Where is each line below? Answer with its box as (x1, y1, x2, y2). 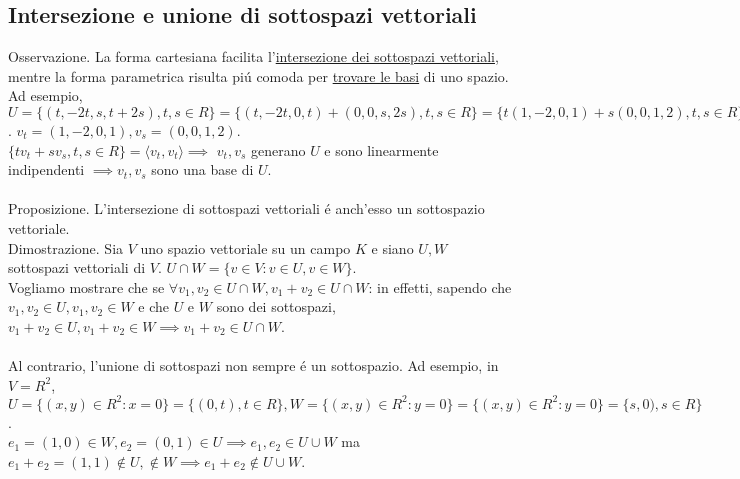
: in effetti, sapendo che (368, 276, 512, 297)
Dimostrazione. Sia (8, 237, 124, 258)
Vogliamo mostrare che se (8, 276, 165, 297)
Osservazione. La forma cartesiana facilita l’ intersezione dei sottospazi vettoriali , (8, 46, 499, 67)
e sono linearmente (324, 139, 439, 160)
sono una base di (151, 159, 254, 180)
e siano (371, 237, 414, 258)
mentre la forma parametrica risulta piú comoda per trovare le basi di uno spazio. (8, 65, 509, 86)
